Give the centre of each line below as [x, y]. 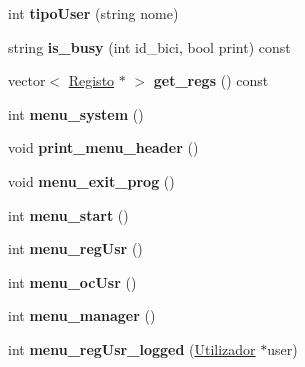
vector [27, 80]
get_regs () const [211, 80]
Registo [91, 80]
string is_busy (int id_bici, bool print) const [149, 46]
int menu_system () [76, 113]
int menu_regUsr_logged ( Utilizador [132, 348]
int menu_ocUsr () [72, 281]
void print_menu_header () [103, 147]
